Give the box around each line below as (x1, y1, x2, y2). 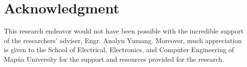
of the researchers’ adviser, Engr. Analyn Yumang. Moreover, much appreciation (4, 35, 242, 45)
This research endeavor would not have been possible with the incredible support (4, 26, 244, 36)
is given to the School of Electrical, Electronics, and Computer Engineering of (4, 45, 234, 55)
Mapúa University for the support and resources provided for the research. (4, 54, 224, 64)
